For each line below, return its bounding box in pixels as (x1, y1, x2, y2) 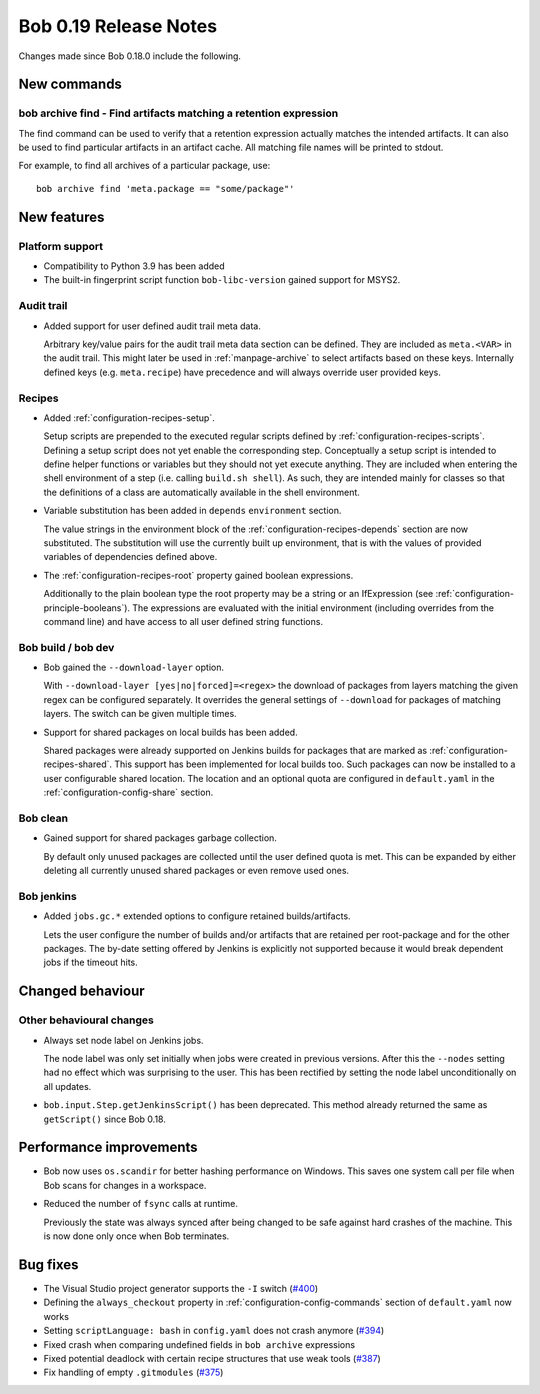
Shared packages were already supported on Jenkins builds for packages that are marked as (43, 745, 428, 757)
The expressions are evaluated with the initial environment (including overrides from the (131, 601, 495, 614)
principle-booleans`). (43, 601, 130, 614)
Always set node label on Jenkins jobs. (43, 1034, 204, 1046)
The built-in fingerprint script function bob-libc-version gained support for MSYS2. (43, 274, 401, 286)
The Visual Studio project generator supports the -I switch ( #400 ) (43, 1282, 319, 1294)
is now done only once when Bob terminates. (43, 1230, 230, 1242)
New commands (18, 76, 122, 93)
